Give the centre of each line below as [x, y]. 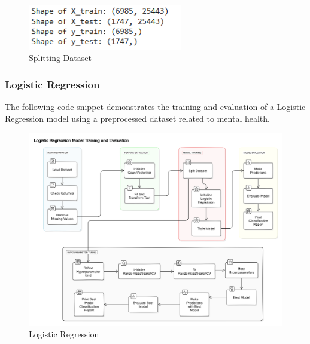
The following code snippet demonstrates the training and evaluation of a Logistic [155, 107]
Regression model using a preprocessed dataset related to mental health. [137, 118]
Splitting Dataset [60, 58]
